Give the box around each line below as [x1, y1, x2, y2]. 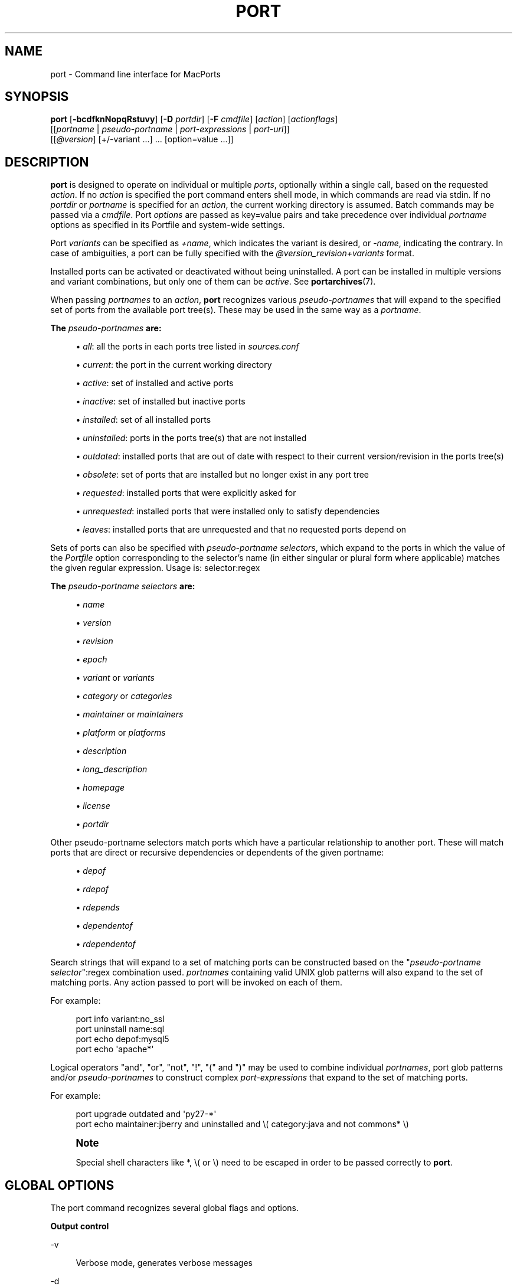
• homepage [76, 782, 125, 793]
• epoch [76, 654, 107, 665]
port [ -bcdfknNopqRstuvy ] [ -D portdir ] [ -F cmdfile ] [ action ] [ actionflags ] [50, 114, 338, 125]
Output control [50, 1221, 109, 1232]
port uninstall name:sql [76, 1024, 165, 1034]
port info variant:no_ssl [76, 1014, 165, 1024]
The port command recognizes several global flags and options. [50, 1203, 299, 1213]
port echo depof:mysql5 [76, 1034, 169, 1045]
